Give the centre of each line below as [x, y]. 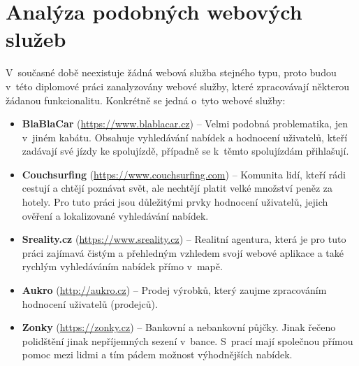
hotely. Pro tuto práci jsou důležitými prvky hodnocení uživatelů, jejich [175, 202]
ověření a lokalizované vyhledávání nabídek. [115, 215]
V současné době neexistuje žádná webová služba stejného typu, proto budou [171, 72]
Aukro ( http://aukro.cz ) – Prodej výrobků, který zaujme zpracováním [174, 290]
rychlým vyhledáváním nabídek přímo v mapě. [122, 266]
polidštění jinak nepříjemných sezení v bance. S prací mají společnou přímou [188, 340]
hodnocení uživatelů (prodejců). [90, 303]
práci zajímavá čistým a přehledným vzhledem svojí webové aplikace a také [183, 252]
